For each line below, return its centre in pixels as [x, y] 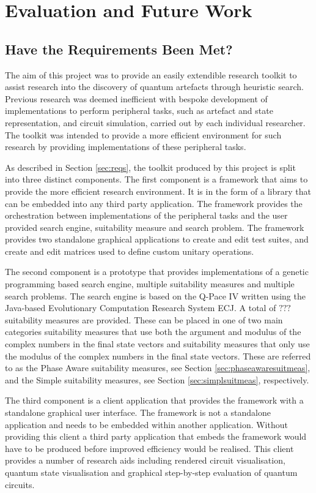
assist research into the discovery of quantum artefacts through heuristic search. [154, 87]
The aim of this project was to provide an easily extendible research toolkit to [151, 74]
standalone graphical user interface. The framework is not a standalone [138, 412]
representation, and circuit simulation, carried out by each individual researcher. [155, 122]
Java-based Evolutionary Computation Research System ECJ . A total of [141, 308]
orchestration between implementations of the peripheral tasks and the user [146, 215]
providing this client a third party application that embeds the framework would [156, 436]
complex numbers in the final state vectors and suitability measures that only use [157, 344]
